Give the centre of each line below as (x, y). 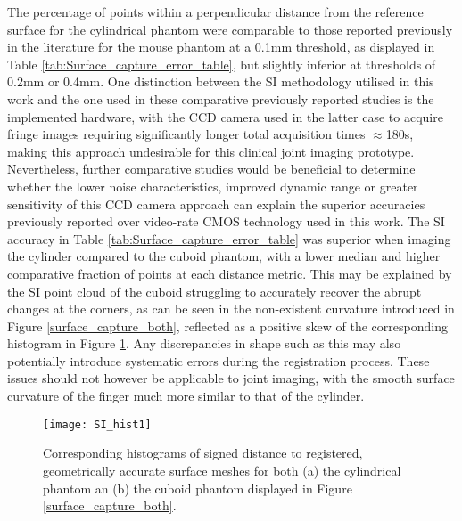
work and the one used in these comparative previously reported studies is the (221, 98)
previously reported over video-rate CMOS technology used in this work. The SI (226, 221)
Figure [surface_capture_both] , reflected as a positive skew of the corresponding (227, 326)
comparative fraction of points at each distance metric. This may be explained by (230, 273)
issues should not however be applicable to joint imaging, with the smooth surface (231, 378)
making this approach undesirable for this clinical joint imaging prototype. (211, 151)
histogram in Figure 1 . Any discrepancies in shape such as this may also (204, 343)
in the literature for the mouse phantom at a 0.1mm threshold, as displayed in (221, 47)
